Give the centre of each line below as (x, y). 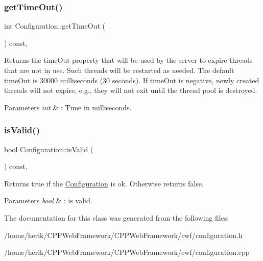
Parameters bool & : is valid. (48, 200)
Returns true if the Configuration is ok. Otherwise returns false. (104, 183)
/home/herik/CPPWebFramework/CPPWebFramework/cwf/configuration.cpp (127, 252)
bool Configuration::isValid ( (49, 149)
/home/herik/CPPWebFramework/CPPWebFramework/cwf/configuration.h (123, 235)
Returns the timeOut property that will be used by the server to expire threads (128, 60)
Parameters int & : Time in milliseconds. (68, 107)
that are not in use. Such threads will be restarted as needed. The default (119, 70)
